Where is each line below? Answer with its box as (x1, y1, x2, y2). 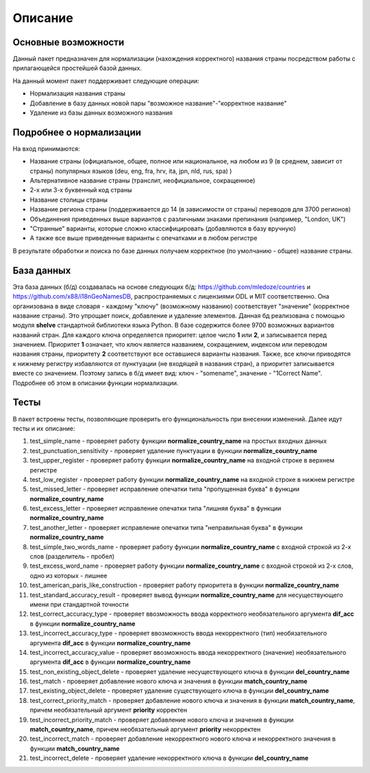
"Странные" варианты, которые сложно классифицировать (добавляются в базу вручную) (29, 224, 296, 233)
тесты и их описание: (12, 424, 75, 432)
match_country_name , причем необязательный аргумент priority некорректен (29, 725, 261, 734)
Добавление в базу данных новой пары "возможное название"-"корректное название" (29, 99, 287, 107)
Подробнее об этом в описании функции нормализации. (12, 378, 179, 387)
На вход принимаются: (12, 144, 80, 152)
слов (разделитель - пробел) (29, 553, 115, 561)
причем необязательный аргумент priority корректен (29, 706, 188, 714)
